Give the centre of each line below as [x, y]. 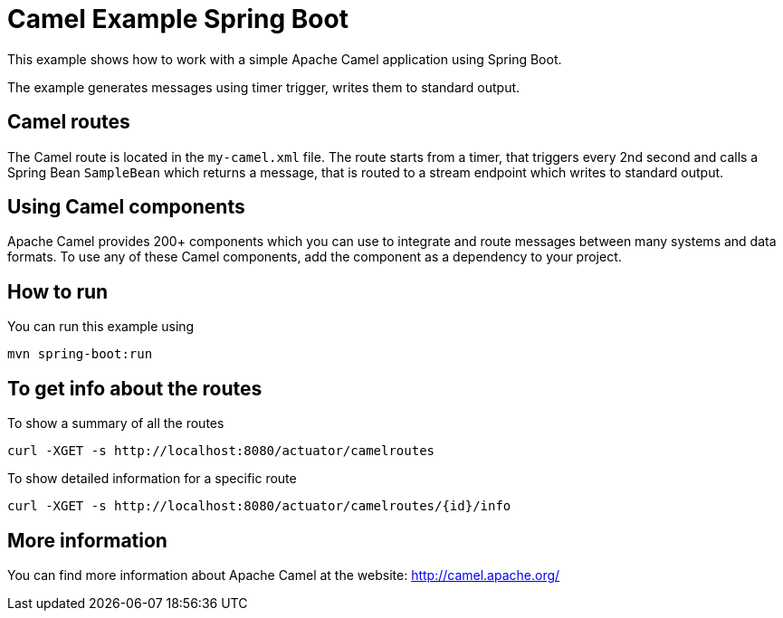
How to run [58, 291]
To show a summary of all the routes [116, 423]
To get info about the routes [135, 388]
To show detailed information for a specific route [152, 479]
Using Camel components [126, 207]
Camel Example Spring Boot [178, 19]
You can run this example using [101, 327]
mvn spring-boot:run [80, 354]
